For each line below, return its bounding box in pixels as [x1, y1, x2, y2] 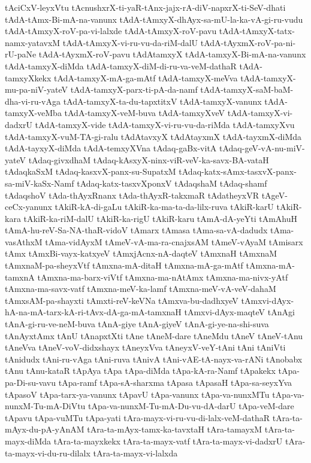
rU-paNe [5, 48, 37, 60]
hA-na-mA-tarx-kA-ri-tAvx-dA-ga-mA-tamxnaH [5, 306, 182, 318]
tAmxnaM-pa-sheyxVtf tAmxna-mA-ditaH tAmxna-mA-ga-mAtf [5, 259, 243, 272]
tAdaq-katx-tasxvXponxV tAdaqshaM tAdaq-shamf [77, 176, 267, 189]
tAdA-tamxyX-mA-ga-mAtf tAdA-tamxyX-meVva [54, 71, 238, 84]
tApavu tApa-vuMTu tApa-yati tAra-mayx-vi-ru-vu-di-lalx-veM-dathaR [5, 411, 270, 424]
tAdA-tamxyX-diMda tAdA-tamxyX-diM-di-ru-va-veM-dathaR [5, 59, 237, 72]
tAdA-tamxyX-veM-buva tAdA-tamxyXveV [64, 106, 225, 119]
